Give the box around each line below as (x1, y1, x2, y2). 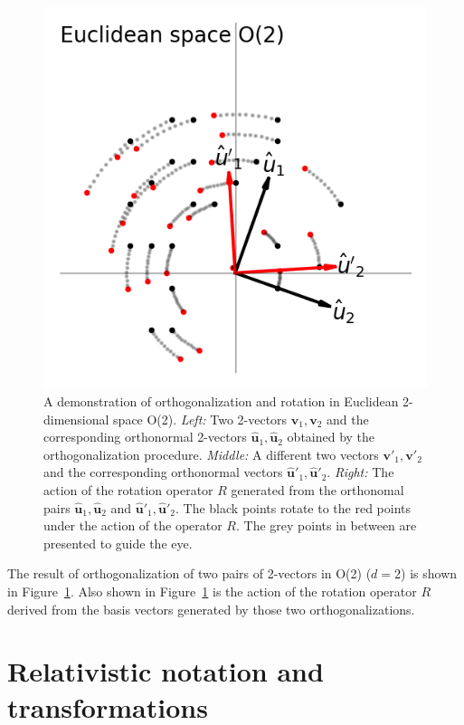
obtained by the (287, 427, 375, 446)
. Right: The (327, 463, 394, 482)
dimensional (43, 409, 109, 428)
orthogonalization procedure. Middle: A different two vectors (43, 444, 379, 463)
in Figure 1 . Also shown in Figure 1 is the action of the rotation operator (7, 582, 417, 600)
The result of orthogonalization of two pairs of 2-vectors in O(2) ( (7, 564, 372, 583)
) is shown (401, 564, 458, 583)
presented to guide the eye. (43, 533, 193, 552)
